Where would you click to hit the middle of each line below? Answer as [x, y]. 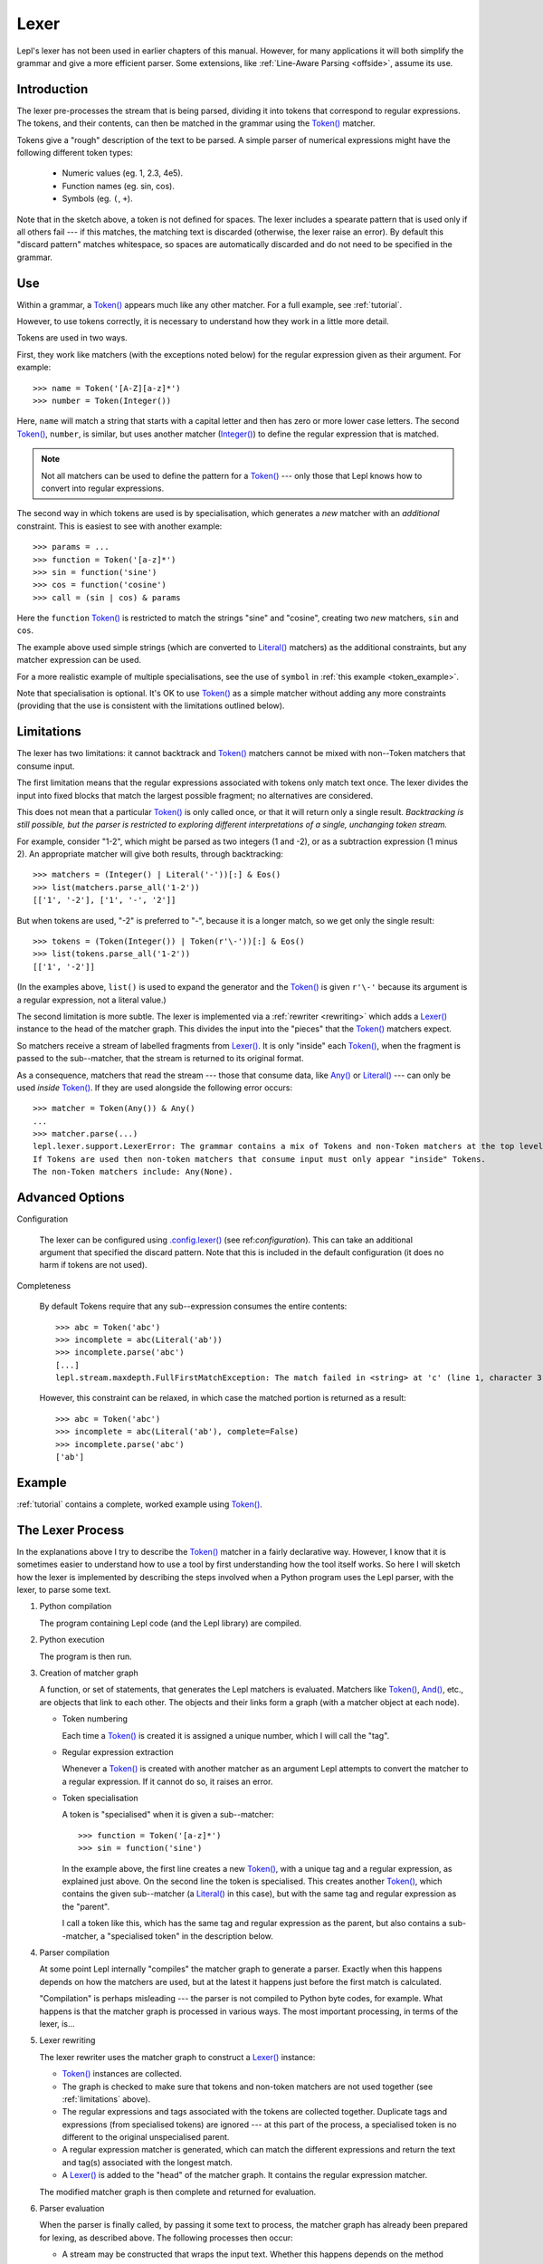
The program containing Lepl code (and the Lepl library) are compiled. [171, 1623]
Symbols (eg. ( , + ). [97, 198]
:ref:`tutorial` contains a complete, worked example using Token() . [139, 1504]
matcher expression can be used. [79, 660]
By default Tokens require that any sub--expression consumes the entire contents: [193, 1306]
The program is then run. [86, 1656]
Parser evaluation [72, 2209]
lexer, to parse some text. [64, 1590]
